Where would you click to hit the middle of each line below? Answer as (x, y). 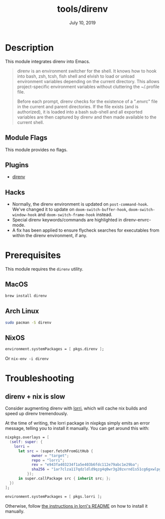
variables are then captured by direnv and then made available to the (87, 117)
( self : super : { (26, 442)
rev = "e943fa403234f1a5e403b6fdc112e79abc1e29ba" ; (85, 465)
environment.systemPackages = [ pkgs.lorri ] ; (54, 496)
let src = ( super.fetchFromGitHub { (55, 451)
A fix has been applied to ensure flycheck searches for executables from (86, 230)
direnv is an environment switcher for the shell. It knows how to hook (87, 71)
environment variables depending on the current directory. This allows (88, 81)
